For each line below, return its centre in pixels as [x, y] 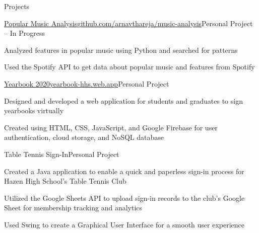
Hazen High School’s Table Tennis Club [65, 181]
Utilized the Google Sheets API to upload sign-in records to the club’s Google [124, 198]
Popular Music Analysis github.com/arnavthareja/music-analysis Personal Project [128, 23]
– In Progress [24, 33]
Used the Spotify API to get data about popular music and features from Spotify [129, 67]
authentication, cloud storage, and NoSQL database [84, 137]
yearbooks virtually [34, 110]
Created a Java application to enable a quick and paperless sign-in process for [124, 171]
